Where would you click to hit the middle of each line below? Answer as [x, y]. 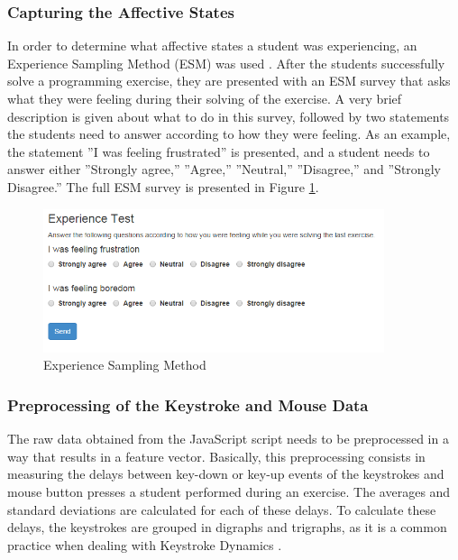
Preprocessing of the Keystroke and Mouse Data [188, 404]
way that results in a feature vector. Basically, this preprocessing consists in [216, 456]
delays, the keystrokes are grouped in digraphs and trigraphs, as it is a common [227, 527]
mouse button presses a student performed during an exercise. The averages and [229, 492]
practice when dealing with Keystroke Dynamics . [145, 544]
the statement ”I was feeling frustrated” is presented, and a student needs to [219, 151]
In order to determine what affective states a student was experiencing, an [212, 46]
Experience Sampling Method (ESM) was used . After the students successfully [226, 63]
